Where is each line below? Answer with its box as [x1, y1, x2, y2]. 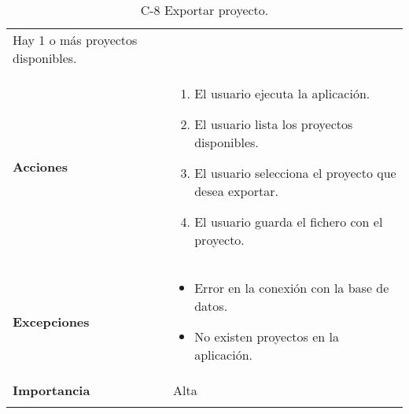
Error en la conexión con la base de [194, 279, 389, 297]
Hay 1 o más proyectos [13, 31, 138, 49]
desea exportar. [194, 182, 279, 200]
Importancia [13, 381, 90, 399]
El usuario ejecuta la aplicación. [194, 84, 370, 102]
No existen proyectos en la [194, 327, 339, 346]
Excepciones [13, 312, 90, 331]
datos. [194, 297, 228, 315]
